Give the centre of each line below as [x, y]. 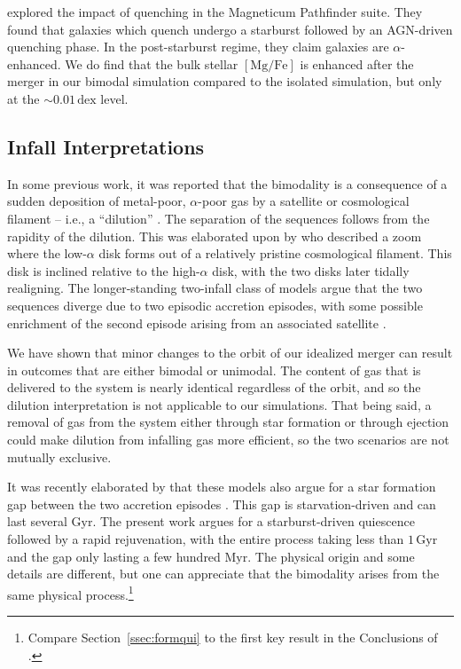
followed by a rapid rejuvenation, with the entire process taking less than [206, 539]
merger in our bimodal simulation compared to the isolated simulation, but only [225, 81]
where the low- [47, 253]
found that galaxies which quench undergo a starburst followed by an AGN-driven [230, 29]
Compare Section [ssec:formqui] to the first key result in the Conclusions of [233, 638]
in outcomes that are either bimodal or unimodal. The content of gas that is [214, 370]
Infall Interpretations [106, 146]
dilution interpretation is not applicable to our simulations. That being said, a [219, 404]
